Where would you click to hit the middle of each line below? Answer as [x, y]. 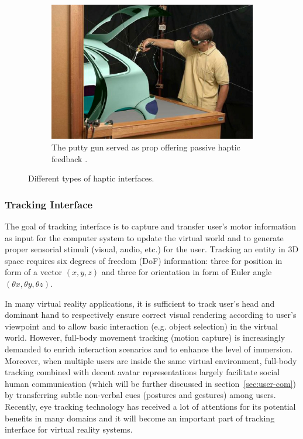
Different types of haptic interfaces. [91, 178]
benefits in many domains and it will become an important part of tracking [140, 418]
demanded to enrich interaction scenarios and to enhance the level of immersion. [149, 349]
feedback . [70, 158]
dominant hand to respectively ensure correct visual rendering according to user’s [151, 315]
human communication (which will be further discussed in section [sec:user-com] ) [150, 383]
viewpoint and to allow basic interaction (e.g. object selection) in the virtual [141, 326]
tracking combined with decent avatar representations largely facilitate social [142, 372]
